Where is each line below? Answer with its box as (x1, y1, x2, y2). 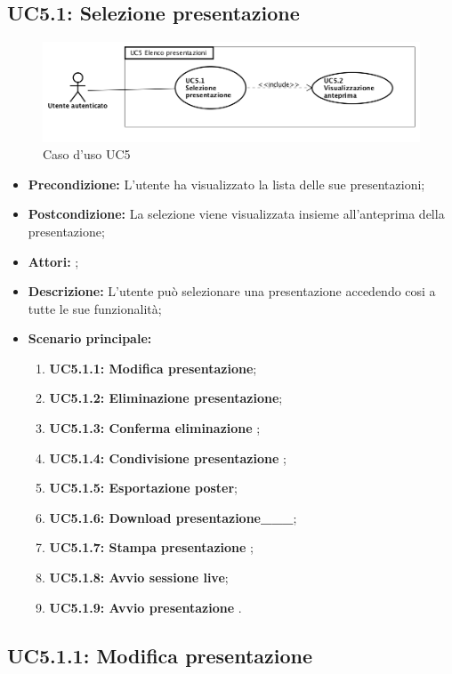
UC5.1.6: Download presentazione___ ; (49, 508, 297, 526)
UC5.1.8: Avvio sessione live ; (49, 568, 229, 587)
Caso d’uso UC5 (43, 145, 131, 164)
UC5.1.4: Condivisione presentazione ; (49, 448, 287, 467)
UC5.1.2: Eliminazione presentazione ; (49, 389, 283, 407)
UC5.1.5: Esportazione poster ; (49, 478, 238, 497)
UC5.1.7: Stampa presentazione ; (49, 538, 254, 557)
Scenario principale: (28, 329, 152, 348)
